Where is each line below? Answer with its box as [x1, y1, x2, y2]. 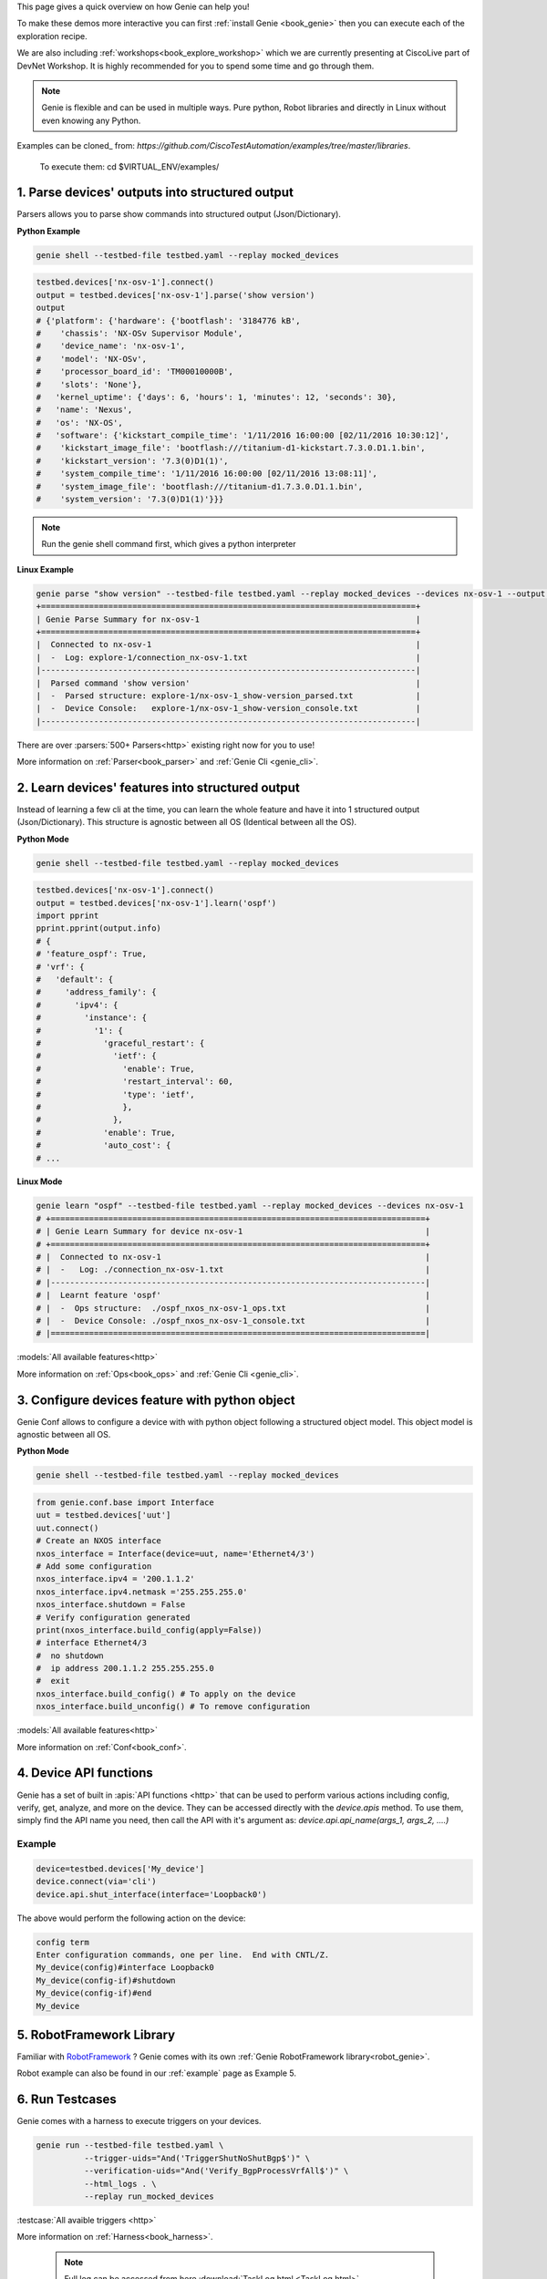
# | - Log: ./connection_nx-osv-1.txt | [36, 1264, 430, 1275]
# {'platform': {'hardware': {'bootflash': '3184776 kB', [36, 315, 301, 325]
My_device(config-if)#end [36, 1988, 152, 1998]
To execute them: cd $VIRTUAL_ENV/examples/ [39, 160, 220, 172]
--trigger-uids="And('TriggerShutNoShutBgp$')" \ [83, 2152, 311, 2163]
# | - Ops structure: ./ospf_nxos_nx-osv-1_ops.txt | [36, 1303, 430, 1313]
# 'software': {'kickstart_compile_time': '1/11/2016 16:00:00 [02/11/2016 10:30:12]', [36, 430, 450, 441]
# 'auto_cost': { [36, 1140, 171, 1150]
